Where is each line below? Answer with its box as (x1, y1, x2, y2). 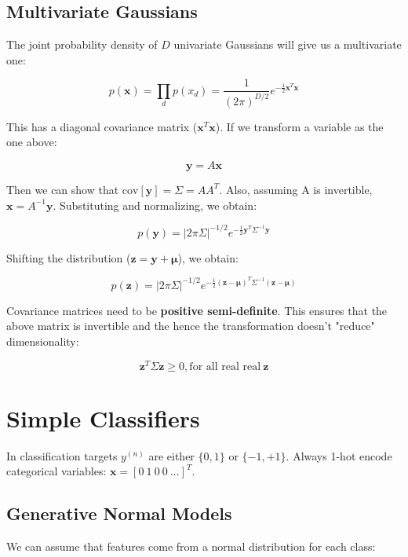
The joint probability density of (6, 36, 158, 53)
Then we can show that (6, 181, 119, 197)
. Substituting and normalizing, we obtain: (53, 196, 257, 213)
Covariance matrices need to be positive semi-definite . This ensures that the (6, 302, 388, 318)
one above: (6, 134, 57, 150)
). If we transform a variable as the (215, 118, 384, 134)
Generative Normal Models (6, 501, 232, 526)
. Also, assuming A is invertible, (219, 181, 373, 197)
